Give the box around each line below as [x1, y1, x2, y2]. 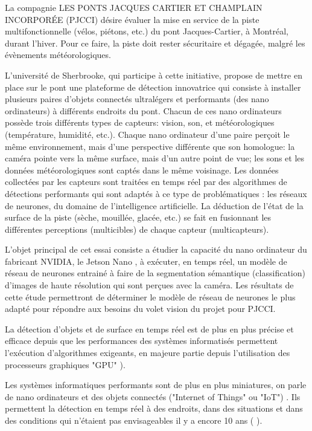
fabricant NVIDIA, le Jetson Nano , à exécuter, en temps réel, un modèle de [5, 254, 287, 267]
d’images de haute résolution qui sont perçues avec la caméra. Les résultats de [5, 279, 294, 291]
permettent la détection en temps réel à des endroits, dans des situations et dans [5, 402, 303, 415]
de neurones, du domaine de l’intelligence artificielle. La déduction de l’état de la [5, 199, 304, 212]
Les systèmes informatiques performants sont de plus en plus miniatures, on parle [5, 378, 307, 391]
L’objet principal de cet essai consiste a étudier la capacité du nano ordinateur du [5, 243, 307, 256]
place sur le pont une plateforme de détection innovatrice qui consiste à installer [5, 80, 301, 93]
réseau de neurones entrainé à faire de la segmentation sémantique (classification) [5, 267, 305, 279]
